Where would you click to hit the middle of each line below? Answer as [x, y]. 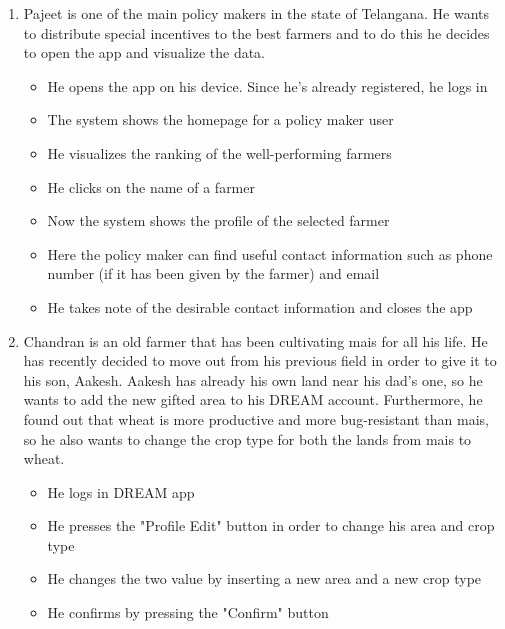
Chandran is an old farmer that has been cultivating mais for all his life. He [255, 340]
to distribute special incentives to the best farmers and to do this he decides [256, 32]
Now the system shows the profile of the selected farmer [218, 220]
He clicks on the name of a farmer [151, 186]
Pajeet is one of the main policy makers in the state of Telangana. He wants [256, 13]
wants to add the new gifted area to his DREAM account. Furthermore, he [253, 399]
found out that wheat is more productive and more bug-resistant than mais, [256, 418]
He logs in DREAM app [121, 491]
